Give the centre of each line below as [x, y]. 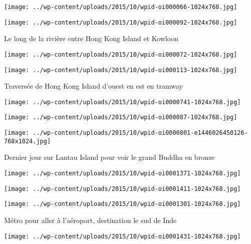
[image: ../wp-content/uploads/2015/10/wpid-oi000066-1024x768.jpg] [121, 7]
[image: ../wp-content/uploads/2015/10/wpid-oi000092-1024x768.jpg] [121, 22]
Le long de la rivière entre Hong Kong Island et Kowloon [91, 38]
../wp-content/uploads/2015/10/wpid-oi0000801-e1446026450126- [140, 133]
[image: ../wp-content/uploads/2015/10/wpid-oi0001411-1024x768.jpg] [122, 189]
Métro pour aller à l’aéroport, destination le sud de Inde [90, 220]
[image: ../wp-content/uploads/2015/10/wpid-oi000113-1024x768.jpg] [121, 70]
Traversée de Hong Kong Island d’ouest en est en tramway [93, 86]
